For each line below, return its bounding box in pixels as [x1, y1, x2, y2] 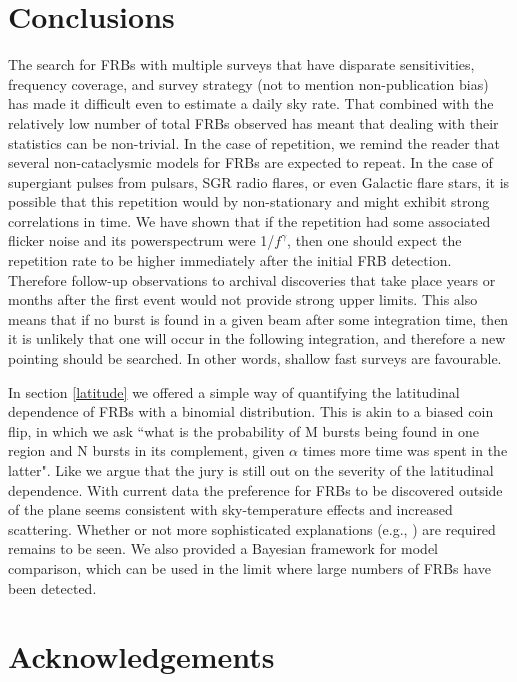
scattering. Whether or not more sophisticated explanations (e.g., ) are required [8, 518, 496, 539]
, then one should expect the [287, 230, 462, 251]
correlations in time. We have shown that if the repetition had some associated [8, 210, 491, 231]
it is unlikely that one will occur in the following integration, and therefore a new [8, 328, 506, 349]
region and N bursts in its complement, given [8, 440, 285, 461]
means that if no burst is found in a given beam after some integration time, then [8, 308, 509, 329]
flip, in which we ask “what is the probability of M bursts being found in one [8, 420, 479, 441]
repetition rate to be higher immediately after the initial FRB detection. [8, 250, 452, 271]
